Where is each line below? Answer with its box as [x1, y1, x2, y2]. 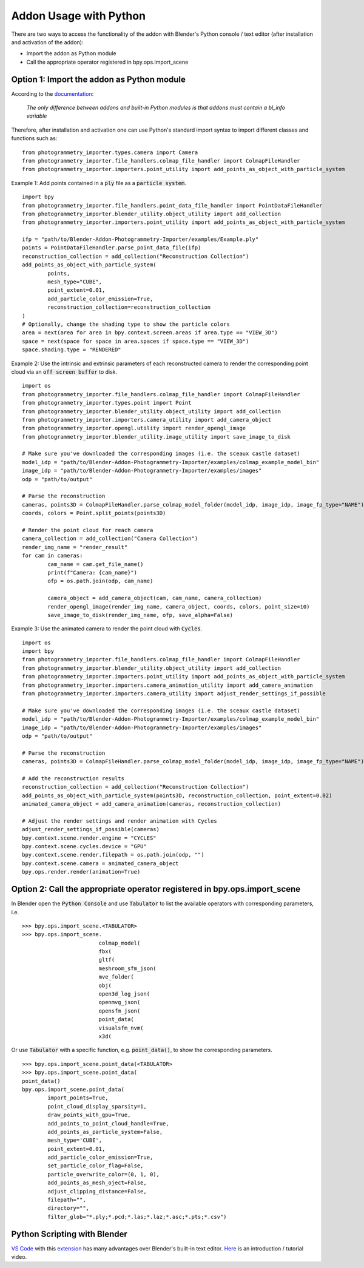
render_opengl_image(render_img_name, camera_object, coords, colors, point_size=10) [47, 603, 310, 610]
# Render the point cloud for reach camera [22, 527, 153, 533]
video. [11, 1253, 27, 1261]
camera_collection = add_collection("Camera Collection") [22, 535, 198, 542]
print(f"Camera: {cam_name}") [47, 569, 138, 576]
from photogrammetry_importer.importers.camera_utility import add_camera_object [22, 416, 272, 423]
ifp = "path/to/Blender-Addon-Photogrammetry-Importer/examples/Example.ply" [22, 236, 259, 243]
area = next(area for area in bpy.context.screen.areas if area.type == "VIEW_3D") [22, 329, 278, 336]
